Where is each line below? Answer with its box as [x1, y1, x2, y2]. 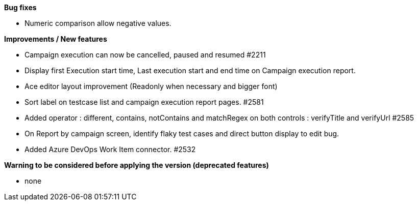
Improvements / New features [4, 35, 107, 43]
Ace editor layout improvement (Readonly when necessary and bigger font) [24, 82, 278, 91]
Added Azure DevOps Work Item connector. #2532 [24, 145, 196, 154]
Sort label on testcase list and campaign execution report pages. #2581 [24, 98, 264, 106]
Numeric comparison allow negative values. [24, 19, 171, 27]
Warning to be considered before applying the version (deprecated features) [4, 161, 269, 169]
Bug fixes [4, 3, 37, 12]
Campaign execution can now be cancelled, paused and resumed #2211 [24, 50, 266, 59]
